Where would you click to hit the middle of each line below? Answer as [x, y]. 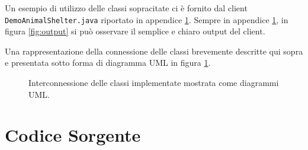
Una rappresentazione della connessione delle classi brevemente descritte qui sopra [154, 51]
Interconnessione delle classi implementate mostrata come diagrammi [154, 83]
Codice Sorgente [73, 135]
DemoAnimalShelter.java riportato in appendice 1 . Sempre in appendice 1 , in [147, 19]
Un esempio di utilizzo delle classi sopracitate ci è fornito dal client [126, 8]
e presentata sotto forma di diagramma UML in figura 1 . [108, 63]
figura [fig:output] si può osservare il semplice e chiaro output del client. [135, 31]
